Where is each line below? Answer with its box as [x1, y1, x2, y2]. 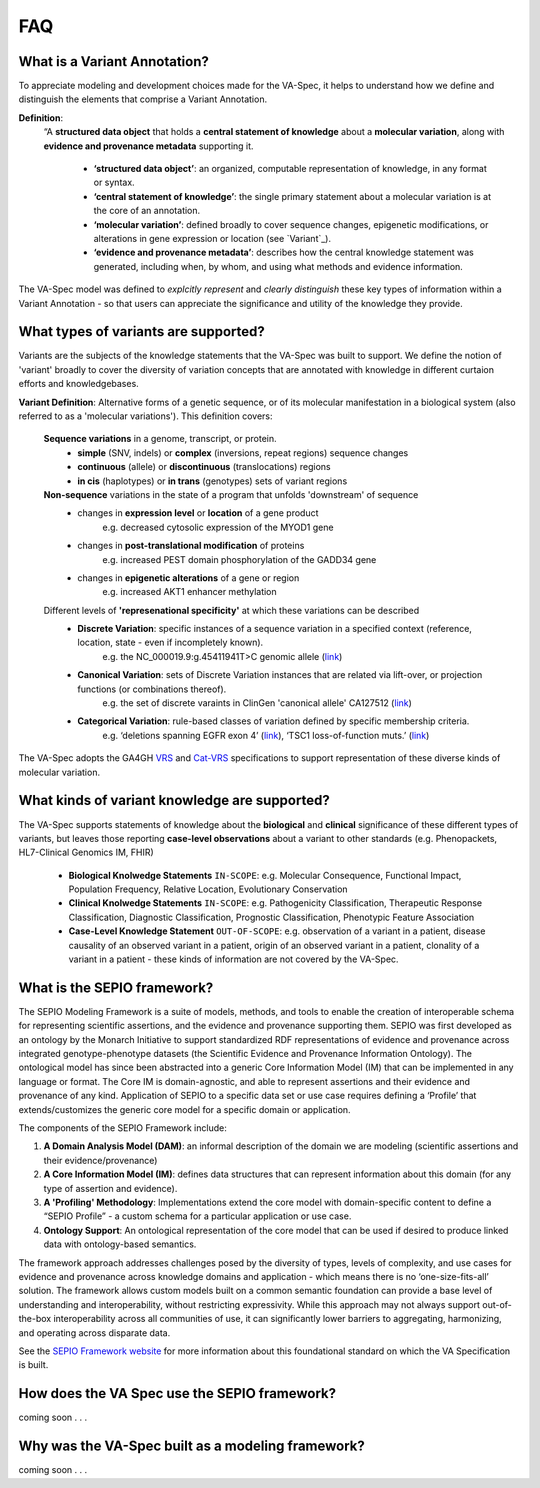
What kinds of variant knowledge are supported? [18, 792, 330, 809]
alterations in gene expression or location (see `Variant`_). [93, 232, 332, 244]
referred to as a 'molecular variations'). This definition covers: [18, 410, 274, 422]
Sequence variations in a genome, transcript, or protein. [43, 433, 277, 445]
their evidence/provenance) [43, 1154, 158, 1166]
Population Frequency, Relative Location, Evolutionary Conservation [68, 883, 349, 895]
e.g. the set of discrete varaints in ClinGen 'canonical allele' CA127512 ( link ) [102, 697, 412, 709]
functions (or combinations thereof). [77, 683, 227, 695]
